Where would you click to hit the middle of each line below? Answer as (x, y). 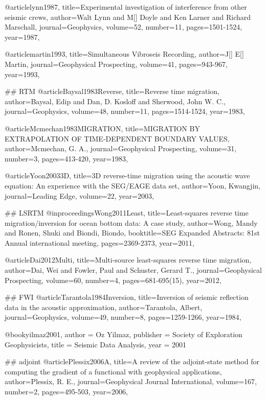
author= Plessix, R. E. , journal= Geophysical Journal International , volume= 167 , (131, 381)
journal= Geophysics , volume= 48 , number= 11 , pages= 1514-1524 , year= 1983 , (125, 111)
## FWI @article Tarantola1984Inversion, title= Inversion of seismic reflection (127, 297)
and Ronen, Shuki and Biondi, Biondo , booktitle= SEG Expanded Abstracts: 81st (132, 233)
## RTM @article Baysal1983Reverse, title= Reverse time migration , (112, 91)
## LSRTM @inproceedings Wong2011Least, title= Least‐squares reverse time (127, 213)
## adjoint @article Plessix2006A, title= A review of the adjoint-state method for (132, 361)
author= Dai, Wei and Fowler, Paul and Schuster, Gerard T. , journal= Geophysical (133, 270)
